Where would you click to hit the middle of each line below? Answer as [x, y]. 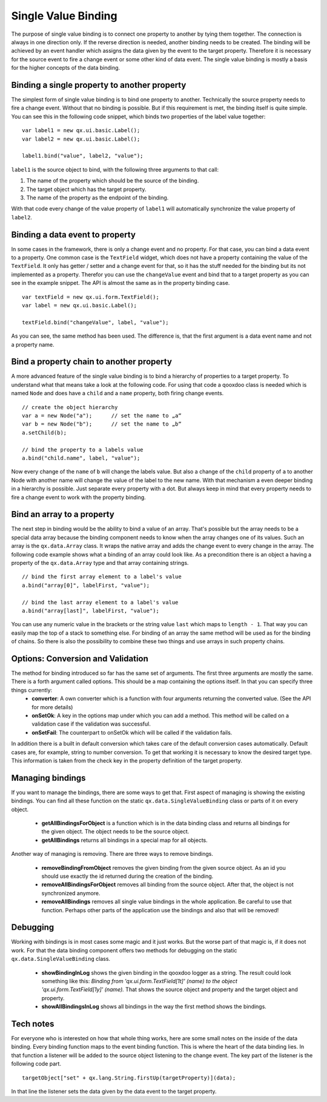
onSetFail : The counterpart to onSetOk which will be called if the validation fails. [132, 732]
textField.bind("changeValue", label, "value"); [95, 322]
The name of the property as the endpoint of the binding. [97, 198]
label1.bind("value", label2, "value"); [83, 156]
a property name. [33, 344]
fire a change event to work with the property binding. [79, 497]
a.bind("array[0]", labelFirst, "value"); [86, 585]
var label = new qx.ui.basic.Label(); [80, 305]
